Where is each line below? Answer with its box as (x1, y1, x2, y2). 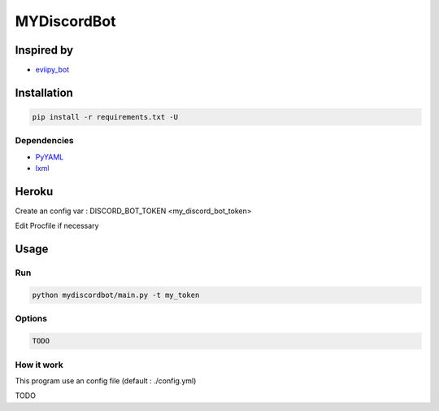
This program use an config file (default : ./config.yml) (15, 375, 197, 386)
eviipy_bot (35, 65, 70, 75)
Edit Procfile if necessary (15, 221, 99, 231)
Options (15, 313, 48, 325)
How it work (15, 359, 64, 370)
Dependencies (15, 135, 75, 146)
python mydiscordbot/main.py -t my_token (32, 291, 200, 300)
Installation (15, 85, 73, 99)
